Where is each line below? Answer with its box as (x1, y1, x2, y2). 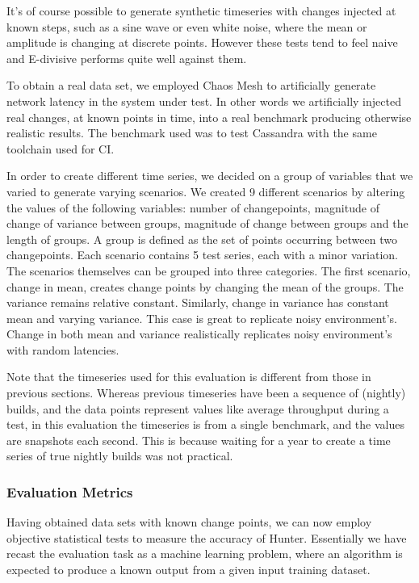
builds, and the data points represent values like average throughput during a (6, 400, 389, 417)
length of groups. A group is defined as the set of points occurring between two (6, 230, 397, 247)
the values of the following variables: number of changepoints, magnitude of (6, 199, 379, 216)
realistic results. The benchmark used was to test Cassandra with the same (6, 124, 377, 141)
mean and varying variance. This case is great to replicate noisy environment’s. (6, 309, 397, 326)
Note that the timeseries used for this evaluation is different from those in (6, 368, 371, 385)
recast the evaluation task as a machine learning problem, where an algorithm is (6, 545, 403, 562)
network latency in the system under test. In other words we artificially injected (6, 92, 401, 109)
